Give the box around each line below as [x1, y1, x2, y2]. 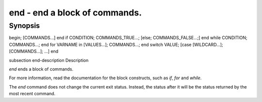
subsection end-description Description [9, 57, 89, 63]
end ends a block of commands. [9, 66, 74, 72]
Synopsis [9, 21, 40, 30]
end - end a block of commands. [9, 7, 142, 18]
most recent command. [9, 91, 56, 97]
